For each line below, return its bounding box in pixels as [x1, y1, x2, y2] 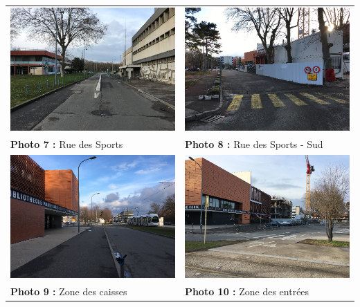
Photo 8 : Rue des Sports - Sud [184, 136, 323, 151]
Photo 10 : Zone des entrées [184, 283, 309, 298]
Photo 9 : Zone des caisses [10, 283, 127, 298]
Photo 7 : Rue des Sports [10, 136, 123, 151]
